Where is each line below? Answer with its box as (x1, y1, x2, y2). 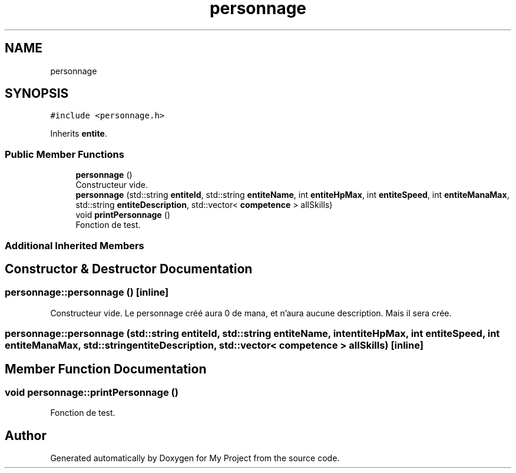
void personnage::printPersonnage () (5, 386, 178, 398)
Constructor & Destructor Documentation (5, 261, 253, 276)
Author (5, 428, 47, 443)
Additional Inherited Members (5, 239, 144, 252)
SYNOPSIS (5, 86, 69, 101)
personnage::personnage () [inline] (5, 286, 169, 299)
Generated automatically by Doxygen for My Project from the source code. (50, 453, 340, 464)
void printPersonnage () (75, 210, 170, 220)
